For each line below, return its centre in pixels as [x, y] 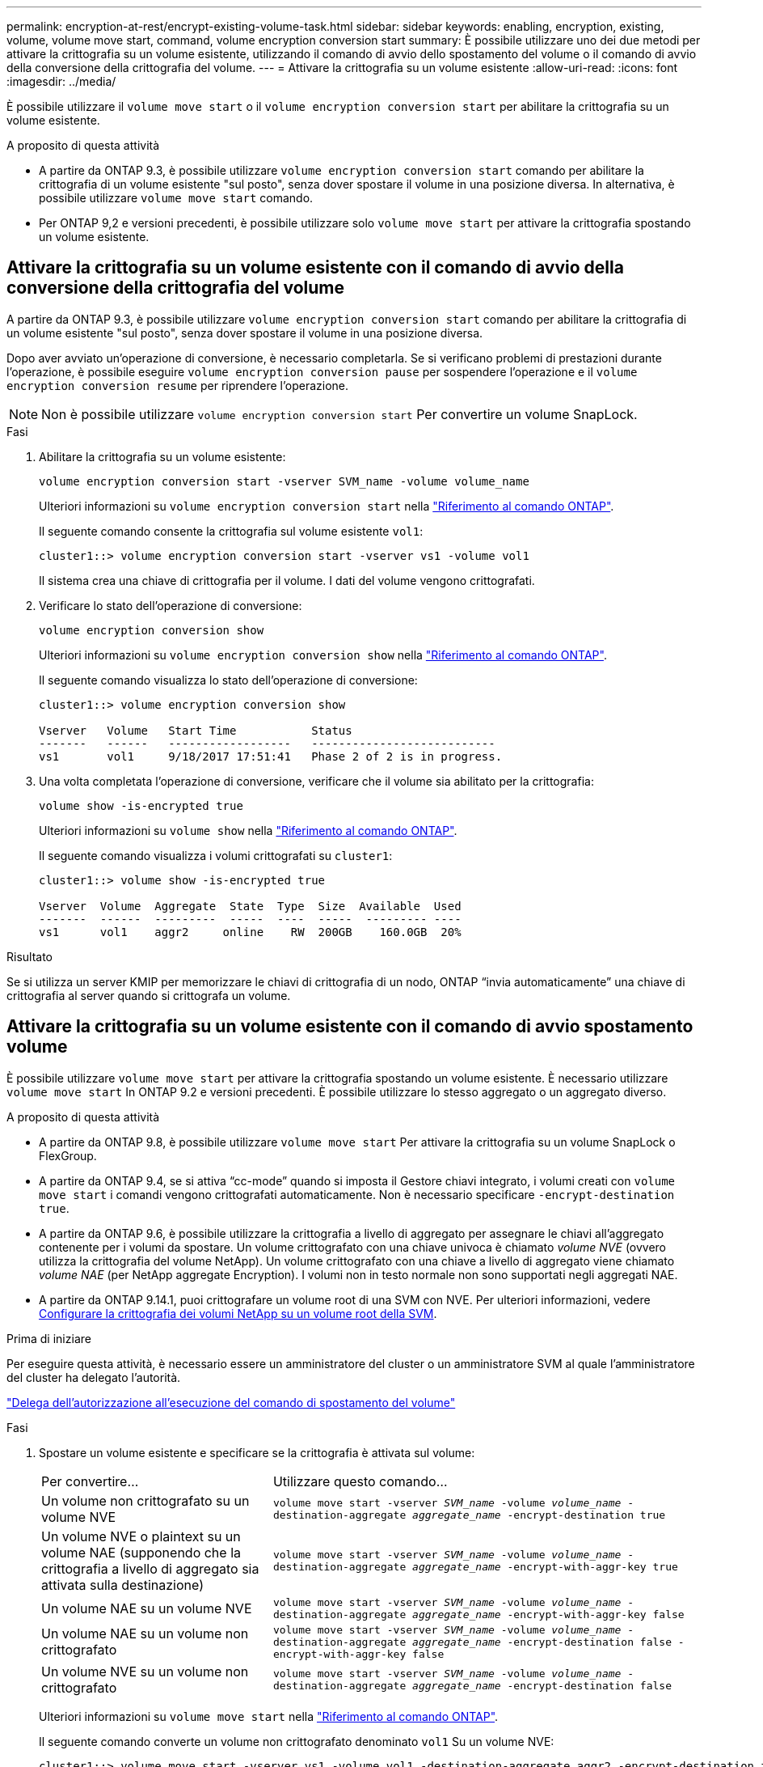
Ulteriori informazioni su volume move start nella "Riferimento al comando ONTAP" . [269, 1716]
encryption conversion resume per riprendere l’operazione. [178, 385]
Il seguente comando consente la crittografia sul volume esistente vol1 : [231, 531]
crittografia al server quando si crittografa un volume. [149, 995]
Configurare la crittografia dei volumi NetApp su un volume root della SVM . [238, 1313]
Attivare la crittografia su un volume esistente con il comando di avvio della [315, 268]
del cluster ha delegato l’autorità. [94, 1377]
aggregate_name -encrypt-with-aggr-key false [548, 1614]
